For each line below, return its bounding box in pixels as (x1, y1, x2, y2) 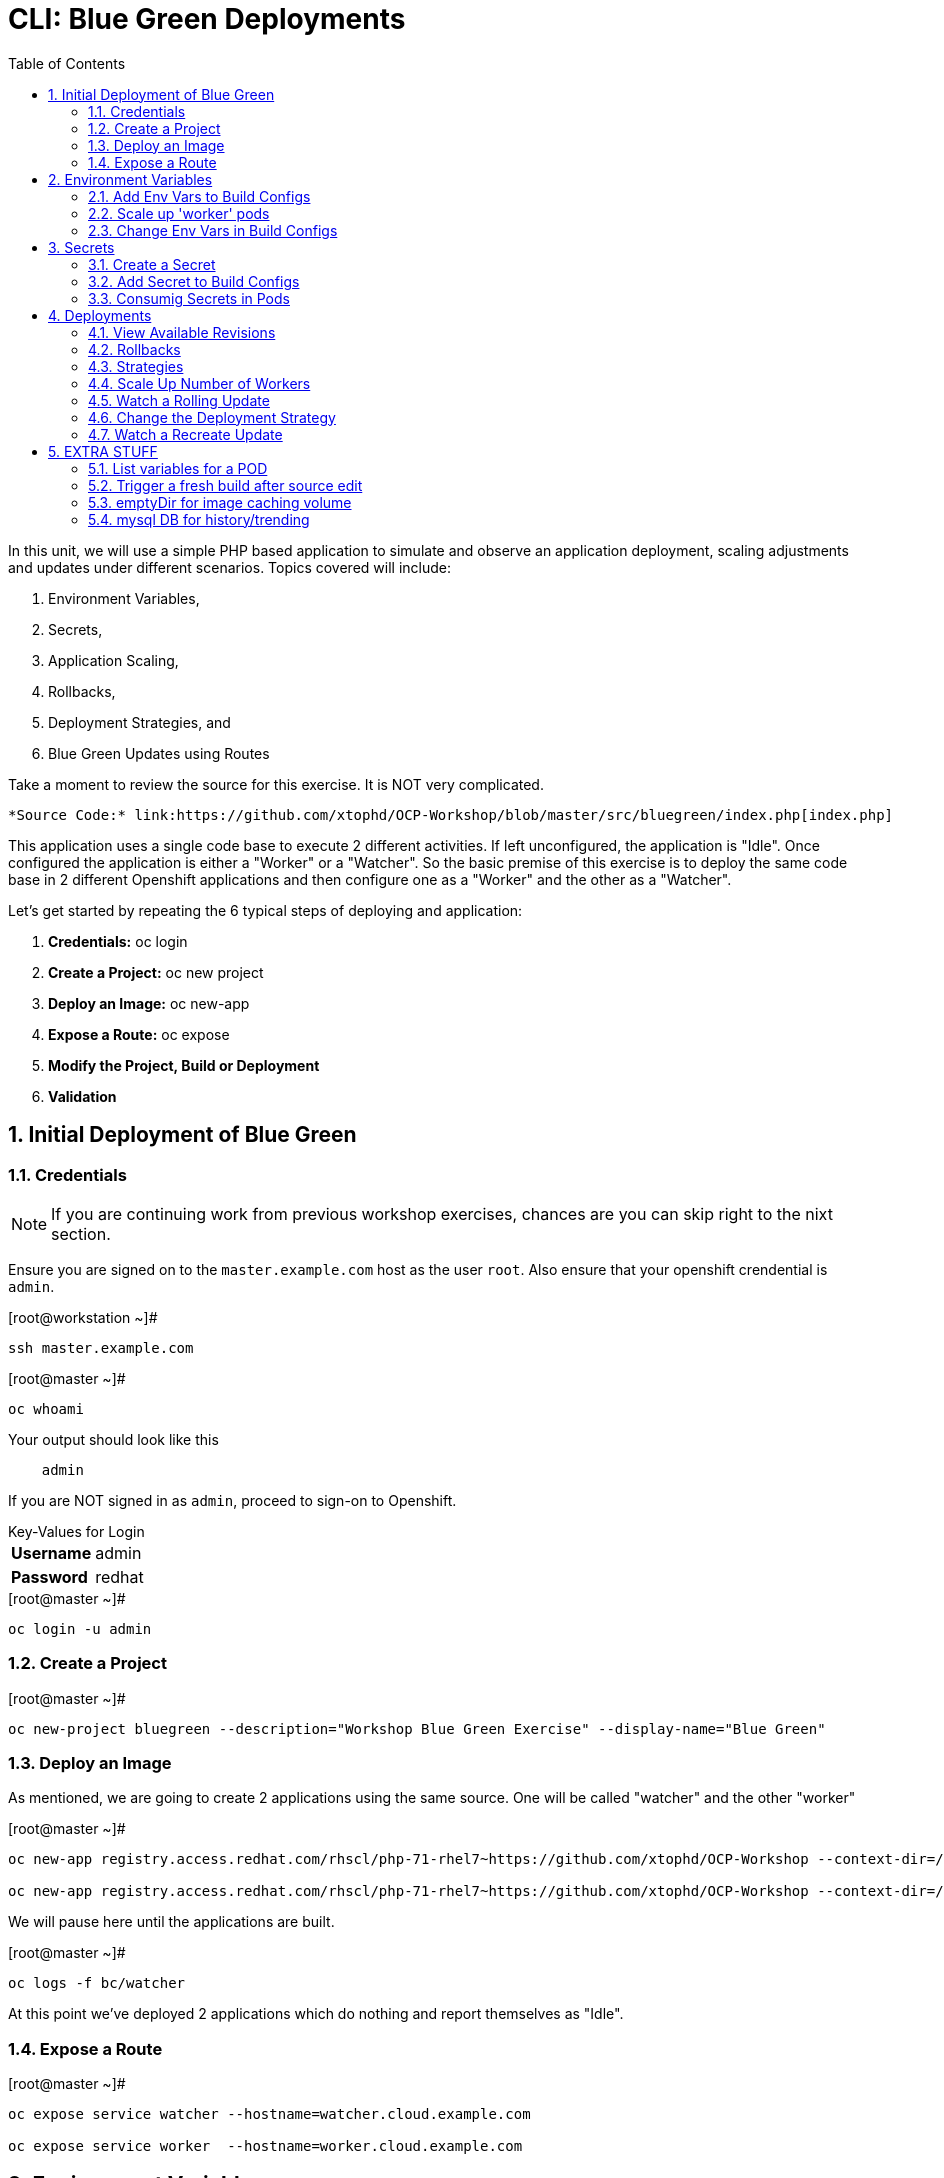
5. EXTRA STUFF (48, 442, 158, 460)
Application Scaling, (48, 651, 179, 669)
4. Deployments (48, 306, 152, 324)
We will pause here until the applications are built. (8, 1913, 335, 1931)
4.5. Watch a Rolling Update (88, 391, 270, 409)
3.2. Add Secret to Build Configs (88, 272, 300, 290)
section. (51, 1223, 111, 1244)
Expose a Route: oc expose (48, 1025, 230, 1043)
